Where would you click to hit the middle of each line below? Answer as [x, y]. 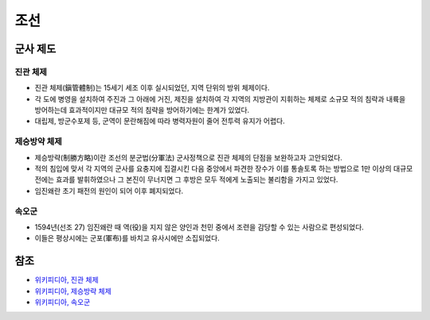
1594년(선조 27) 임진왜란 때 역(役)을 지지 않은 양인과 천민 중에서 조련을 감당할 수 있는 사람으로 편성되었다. [199, 227]
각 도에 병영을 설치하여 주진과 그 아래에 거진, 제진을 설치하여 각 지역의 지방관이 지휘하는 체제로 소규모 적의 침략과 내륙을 [220, 98]
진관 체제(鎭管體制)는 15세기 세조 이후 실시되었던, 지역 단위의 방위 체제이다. [152, 88]
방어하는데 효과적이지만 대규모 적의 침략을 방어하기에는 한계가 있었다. [142, 110]
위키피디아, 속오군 [63, 303]
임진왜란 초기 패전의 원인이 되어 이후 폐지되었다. [109, 191]
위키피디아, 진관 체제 [66, 280]
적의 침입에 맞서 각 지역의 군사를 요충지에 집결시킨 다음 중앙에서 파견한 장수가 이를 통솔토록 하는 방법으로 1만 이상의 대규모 [224, 169]
